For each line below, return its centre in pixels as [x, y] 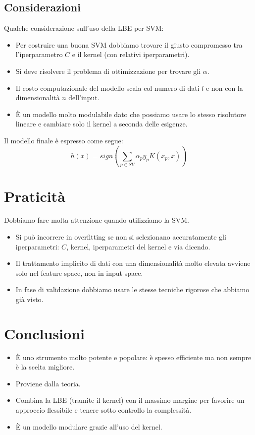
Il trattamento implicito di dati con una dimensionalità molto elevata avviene [133, 263]
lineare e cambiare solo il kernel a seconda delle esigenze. [102, 124]
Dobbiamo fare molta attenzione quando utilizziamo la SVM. [97, 220]
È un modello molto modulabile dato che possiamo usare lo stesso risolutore [131, 114]
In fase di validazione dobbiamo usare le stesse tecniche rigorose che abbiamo [132, 289]
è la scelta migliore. [45, 367]
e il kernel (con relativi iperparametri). [131, 54]
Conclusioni [44, 333]
